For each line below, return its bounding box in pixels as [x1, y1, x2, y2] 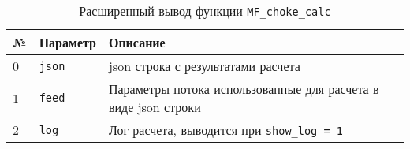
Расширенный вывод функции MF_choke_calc [79, 2, 331, 20]
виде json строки [108, 98, 201, 116]
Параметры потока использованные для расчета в [108, 80, 379, 98]
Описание [108, 33, 166, 51]
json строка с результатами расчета [108, 57, 300, 75]
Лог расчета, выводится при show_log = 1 [108, 121, 344, 139]
